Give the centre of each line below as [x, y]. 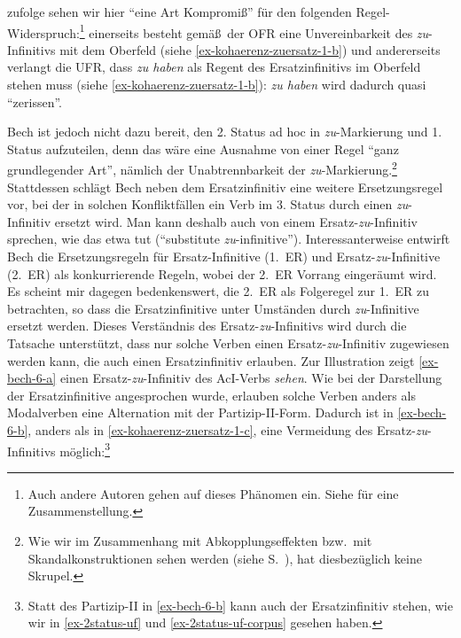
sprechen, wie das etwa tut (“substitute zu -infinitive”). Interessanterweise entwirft [229, 239]
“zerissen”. [35, 101]
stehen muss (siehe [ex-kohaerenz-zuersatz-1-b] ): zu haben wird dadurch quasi [217, 85]
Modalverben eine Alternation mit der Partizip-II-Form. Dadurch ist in [200, 412]
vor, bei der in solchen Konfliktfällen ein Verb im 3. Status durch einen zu [208, 204]
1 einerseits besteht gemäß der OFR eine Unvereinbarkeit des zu [254, 31]
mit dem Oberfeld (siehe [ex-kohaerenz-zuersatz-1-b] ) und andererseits [250, 49]
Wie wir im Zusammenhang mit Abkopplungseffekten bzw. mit [200, 541]
